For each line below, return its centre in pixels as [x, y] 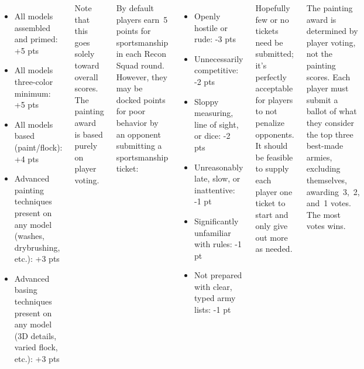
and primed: [36, 39]
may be [129, 88]
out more [272, 237]
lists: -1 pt [213, 310]
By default [135, 8]
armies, [319, 157]
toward [87, 65]
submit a [322, 99]
